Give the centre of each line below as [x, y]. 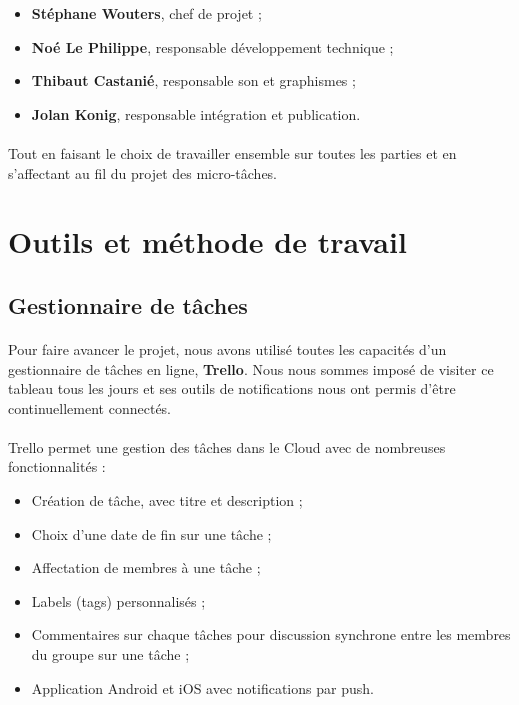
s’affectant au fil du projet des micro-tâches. [143, 172]
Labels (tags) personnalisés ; [118, 600]
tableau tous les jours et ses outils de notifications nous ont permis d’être [232, 388]
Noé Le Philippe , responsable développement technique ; [212, 46]
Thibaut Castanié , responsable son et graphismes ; [193, 80]
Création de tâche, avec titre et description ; [167, 500]
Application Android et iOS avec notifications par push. [202, 687]
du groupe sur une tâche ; [110, 654]
